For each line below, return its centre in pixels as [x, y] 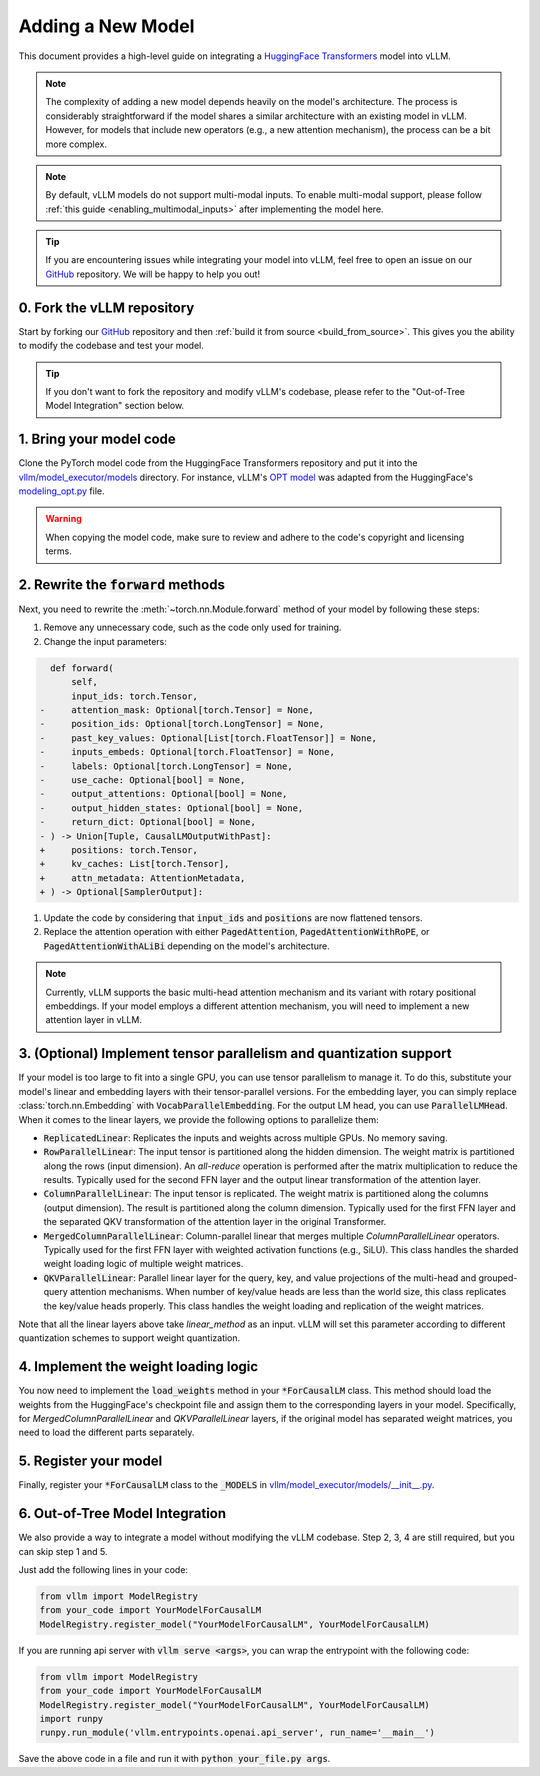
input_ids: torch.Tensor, [135, 696]
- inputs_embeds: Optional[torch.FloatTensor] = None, [187, 752]
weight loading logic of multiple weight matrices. [143, 1264]
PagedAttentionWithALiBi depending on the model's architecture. [186, 946]
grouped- [498, 1277]
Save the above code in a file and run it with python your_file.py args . [174, 1759]
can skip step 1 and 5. [63, 1551]
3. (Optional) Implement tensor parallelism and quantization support [235, 1053]
